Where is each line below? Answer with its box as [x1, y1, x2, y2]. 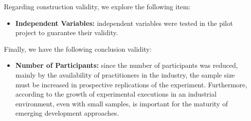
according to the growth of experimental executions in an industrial [15, 89, 217, 99]
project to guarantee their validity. [15, 27, 118, 38]
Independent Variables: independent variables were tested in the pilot [15, 18, 233, 28]
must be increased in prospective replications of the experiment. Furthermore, [15, 79, 248, 89]
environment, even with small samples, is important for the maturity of [15, 98, 228, 108]
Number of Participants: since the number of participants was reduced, [15, 60, 238, 70]
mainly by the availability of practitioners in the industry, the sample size [15, 69, 235, 80]
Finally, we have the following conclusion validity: [4, 43, 152, 54]
